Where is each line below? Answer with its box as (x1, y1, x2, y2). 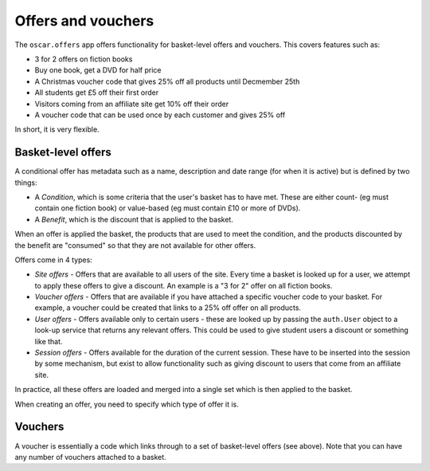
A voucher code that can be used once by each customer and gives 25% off (34, 110, 286, 120)
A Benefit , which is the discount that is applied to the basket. (34, 214, 234, 224)
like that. (34, 336, 63, 346)
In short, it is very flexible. (14, 124, 100, 135)
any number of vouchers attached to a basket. (14, 452, 166, 461)
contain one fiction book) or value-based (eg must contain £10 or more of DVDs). (34, 203, 301, 213)
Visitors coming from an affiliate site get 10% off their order (34, 99, 229, 108)
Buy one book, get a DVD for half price (34, 65, 162, 75)
